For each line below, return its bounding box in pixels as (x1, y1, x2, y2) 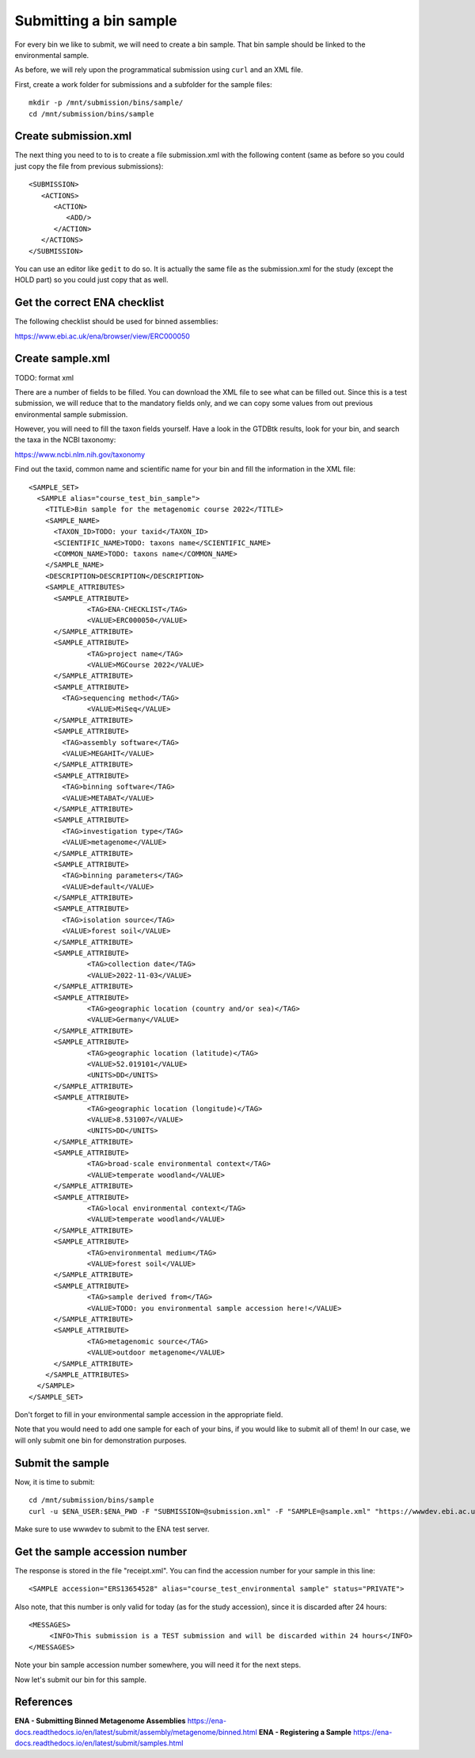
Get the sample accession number (14, 1545, 188, 1558)
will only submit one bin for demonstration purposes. (14, 1435, 187, 1445)
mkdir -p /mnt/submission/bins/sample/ (28, 98, 184, 107)
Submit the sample (14, 1456, 110, 1469)
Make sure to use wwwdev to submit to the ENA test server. (14, 1524, 210, 1534)
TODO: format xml (14, 373, 74, 382)
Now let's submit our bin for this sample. (14, 1675, 146, 1684)
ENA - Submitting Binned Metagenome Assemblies (14, 1716, 186, 1726)
